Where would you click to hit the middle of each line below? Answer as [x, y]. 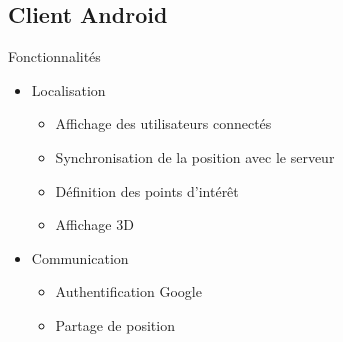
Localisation [68, 89]
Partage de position [115, 324]
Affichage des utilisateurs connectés [163, 123]
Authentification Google [128, 291]
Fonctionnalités [54, 56]
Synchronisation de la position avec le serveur [195, 156]
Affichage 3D [94, 224]
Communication [80, 257]
